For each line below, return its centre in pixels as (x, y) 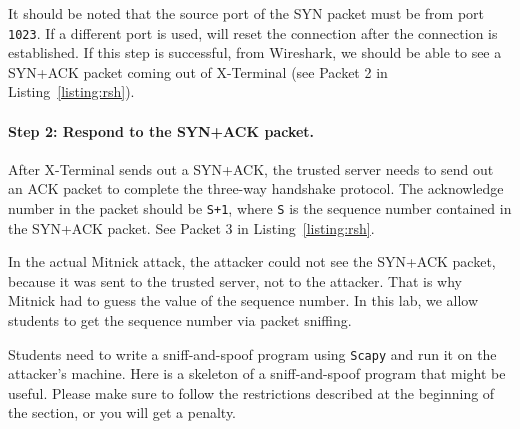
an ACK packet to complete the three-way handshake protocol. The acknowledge (256, 188)
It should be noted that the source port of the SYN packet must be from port (246, 13)
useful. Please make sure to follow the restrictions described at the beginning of (251, 392)
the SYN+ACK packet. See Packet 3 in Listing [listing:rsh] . (191, 227)
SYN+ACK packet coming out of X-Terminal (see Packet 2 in (198, 71)
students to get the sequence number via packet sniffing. (180, 320)
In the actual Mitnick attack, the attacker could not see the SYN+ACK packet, (252, 261)
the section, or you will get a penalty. (122, 412)
